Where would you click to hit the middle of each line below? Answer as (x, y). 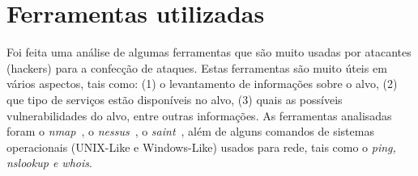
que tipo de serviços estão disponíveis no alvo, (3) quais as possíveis (175, 99)
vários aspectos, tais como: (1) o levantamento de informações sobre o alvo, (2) (202, 84)
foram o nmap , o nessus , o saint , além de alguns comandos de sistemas (190, 131)
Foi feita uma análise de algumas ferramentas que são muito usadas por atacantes (209, 52)
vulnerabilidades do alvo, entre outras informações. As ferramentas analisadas (199, 115)
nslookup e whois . (49, 163)
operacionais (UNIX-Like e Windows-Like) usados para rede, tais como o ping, (201, 147)
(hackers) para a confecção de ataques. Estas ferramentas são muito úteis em (197, 67)
